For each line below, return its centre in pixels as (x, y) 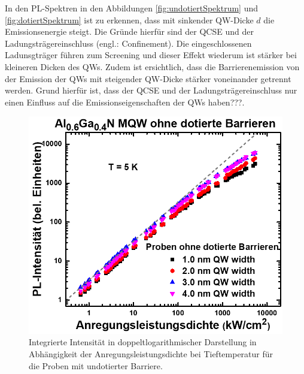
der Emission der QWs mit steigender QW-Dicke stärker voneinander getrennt (148, 78)
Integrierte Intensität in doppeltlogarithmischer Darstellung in (143, 342)
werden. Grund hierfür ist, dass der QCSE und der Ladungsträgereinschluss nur (151, 90)
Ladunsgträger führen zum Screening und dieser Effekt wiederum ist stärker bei (151, 55)
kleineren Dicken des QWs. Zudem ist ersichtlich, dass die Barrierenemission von (152, 66)
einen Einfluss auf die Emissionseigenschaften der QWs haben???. (125, 102)
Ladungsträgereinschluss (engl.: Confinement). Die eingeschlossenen (128, 43)
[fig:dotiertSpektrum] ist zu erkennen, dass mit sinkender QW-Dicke (129, 19)
